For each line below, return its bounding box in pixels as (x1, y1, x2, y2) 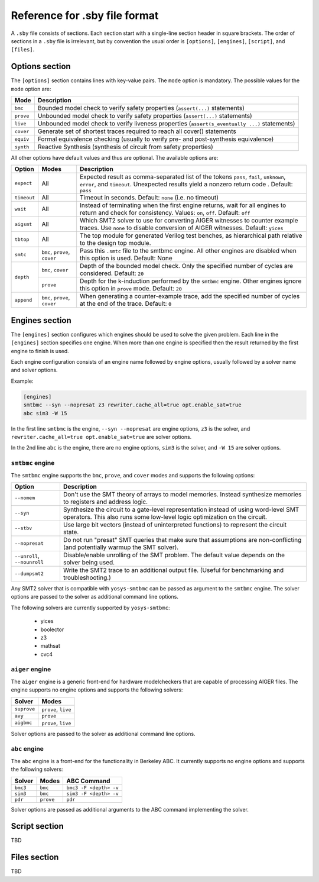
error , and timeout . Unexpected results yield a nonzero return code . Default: (80, 180, 293, 189)
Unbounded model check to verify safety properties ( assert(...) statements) (37, 112, 252, 120)
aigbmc (14, 719, 32, 726)
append (14, 296, 32, 303)
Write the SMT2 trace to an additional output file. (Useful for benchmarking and (63, 566, 284, 574)
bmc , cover (41, 266, 69, 274)
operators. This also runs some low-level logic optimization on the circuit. (63, 512, 267, 521)
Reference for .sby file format (11, 9, 159, 22)
